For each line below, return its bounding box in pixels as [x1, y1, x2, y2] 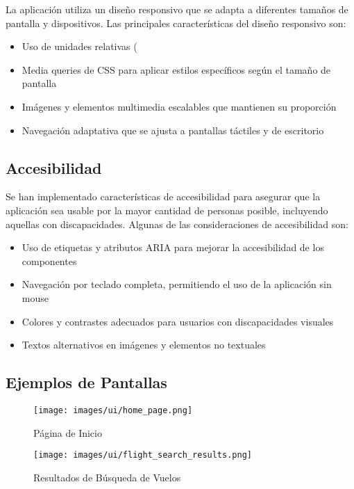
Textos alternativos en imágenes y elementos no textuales [22, 337, 266, 352]
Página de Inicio [33, 425, 102, 440]
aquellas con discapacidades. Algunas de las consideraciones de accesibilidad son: [6, 216, 348, 231]
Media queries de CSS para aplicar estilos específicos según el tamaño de [22, 62, 331, 77]
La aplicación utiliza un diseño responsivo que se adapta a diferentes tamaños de [6, 2, 348, 16]
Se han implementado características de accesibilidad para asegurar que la [6, 189, 321, 204]
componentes [22, 253, 77, 268]
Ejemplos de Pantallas [6, 371, 167, 393]
